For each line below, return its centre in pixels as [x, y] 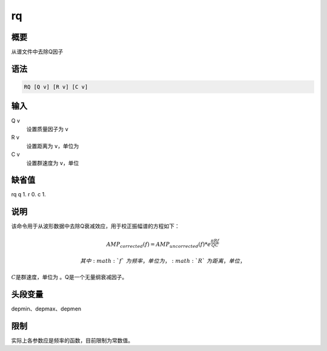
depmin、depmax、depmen [46, 309]
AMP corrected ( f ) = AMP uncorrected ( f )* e [159, 245]
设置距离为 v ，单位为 [53, 146]
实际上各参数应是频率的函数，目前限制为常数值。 [72, 340]
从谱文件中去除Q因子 [37, 52]
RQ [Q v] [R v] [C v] [56, 87]
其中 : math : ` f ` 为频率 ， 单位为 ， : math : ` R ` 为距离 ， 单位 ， [163, 261]
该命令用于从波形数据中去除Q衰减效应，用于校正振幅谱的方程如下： [95, 226]
